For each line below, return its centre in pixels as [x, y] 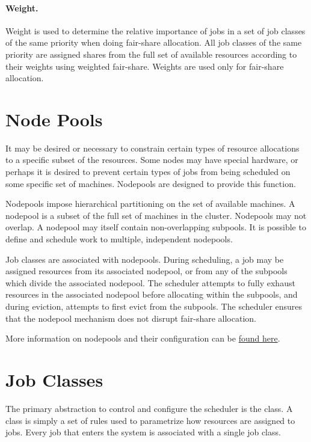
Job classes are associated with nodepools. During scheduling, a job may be [145, 259]
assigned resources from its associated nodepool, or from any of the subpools [146, 271]
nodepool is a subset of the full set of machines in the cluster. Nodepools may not [156, 215]
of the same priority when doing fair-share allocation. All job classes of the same [154, 42]
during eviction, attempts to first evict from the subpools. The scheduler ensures [154, 306]
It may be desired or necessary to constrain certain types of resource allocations [152, 148]
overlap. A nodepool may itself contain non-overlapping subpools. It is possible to [156, 227]
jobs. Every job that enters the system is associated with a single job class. [143, 432]
